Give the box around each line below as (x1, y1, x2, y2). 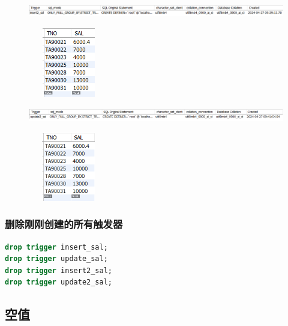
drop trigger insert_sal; (5, 242, 108, 251)
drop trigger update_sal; (5, 254, 108, 263)
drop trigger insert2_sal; (5, 266, 113, 275)
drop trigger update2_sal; (5, 278, 113, 287)
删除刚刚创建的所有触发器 (5, 217, 123, 232)
